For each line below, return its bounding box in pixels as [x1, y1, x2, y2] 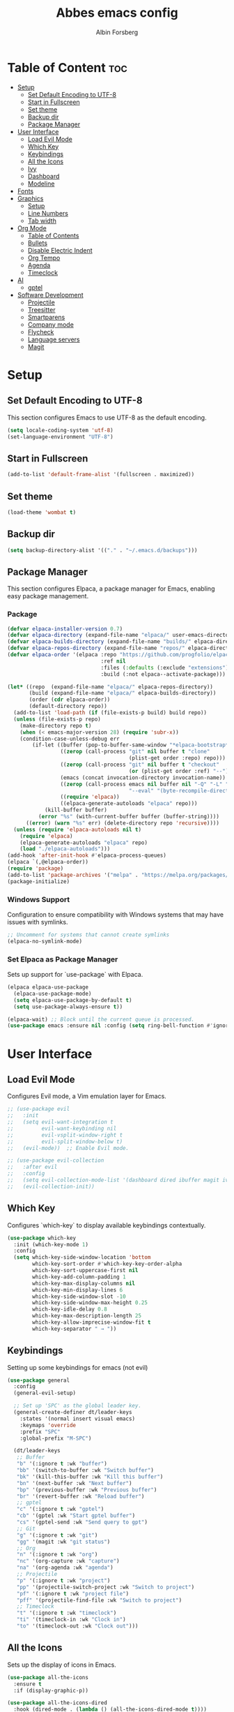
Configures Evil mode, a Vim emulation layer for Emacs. [7, 1092, 167, 1100]
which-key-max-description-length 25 [32, 1313, 141, 1320]
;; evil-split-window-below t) [7, 1138, 123, 1145]
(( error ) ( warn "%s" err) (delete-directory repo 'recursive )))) [25, 819, 219, 827]
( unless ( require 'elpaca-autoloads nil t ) [13, 826, 141, 833]
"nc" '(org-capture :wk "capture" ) [16, 1558, 120, 1565]
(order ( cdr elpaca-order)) [29, 696, 111, 703]
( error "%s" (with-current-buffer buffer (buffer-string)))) [38, 813, 219, 820]
